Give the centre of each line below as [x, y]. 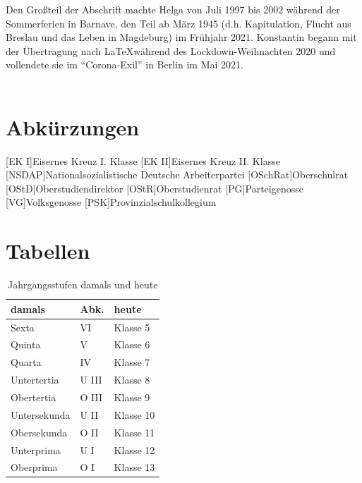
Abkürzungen [73, 127]
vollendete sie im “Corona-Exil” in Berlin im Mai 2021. [125, 65]
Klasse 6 [132, 344]
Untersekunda [41, 414]
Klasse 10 [134, 414]
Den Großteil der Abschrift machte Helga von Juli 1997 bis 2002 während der [173, 9]
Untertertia [35, 380]
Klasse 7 [132, 362]
